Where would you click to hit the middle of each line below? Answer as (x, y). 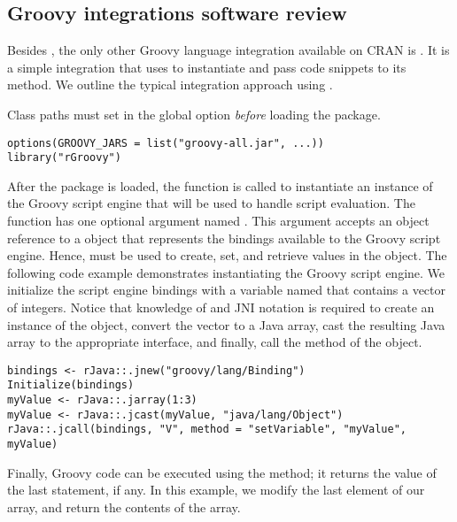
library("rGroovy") (64, 158)
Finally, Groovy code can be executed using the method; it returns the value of (222, 472)
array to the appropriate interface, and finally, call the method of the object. (215, 342)
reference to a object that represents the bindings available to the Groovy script (224, 238)
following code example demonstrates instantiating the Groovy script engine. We (226, 272)
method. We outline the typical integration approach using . (170, 84)
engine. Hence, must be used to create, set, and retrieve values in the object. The (227, 255)
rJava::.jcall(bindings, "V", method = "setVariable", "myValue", (207, 430)
